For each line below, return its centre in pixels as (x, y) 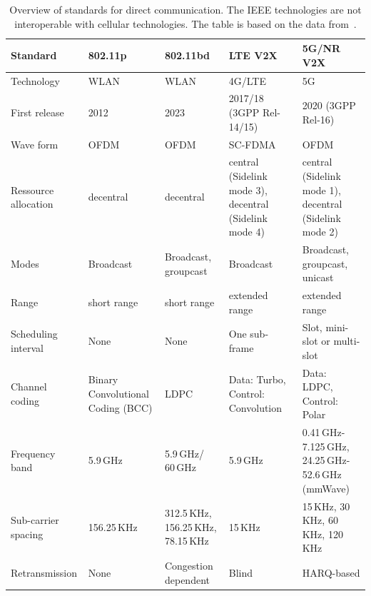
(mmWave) (326, 488)
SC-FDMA (252, 144)
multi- (347, 341)
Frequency (33, 453)
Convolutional (118, 394)
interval (27, 348)
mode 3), (248, 190)
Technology (35, 80)
